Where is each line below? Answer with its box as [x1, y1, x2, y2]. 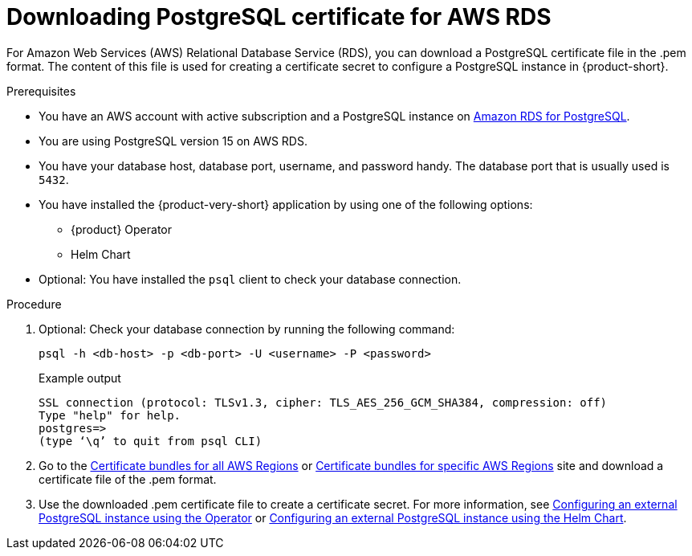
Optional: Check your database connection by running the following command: [39, 321, 455, 336]
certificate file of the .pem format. [39, 472, 217, 486]
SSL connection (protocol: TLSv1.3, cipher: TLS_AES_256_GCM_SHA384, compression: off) [39, 395, 608, 409]
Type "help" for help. [39, 408, 181, 422]
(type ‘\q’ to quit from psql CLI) [39, 434, 263, 448]
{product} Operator [71, 222, 172, 236]
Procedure [6, 296, 62, 311]
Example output [39, 370, 121, 385]
